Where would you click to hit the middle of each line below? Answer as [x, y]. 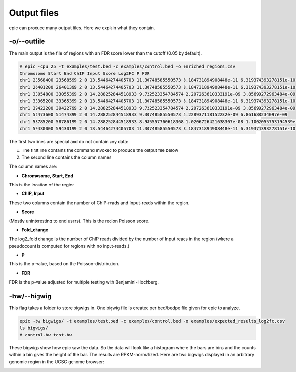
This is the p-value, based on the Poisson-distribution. [64, 264]
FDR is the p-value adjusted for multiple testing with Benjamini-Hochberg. [84, 282]
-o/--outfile [27, 42]
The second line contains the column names [66, 157]
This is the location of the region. [43, 185]
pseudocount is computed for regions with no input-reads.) [69, 246]
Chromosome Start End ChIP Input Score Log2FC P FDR [85, 73]
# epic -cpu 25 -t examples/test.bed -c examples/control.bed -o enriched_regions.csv [128, 66]
